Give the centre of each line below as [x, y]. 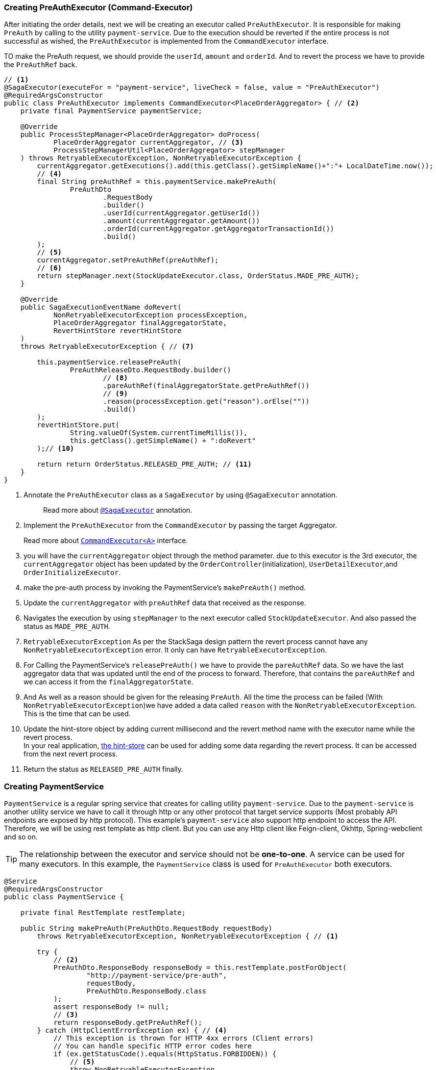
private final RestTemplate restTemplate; [103, 913]
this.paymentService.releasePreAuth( [109, 362]
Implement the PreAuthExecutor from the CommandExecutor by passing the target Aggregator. [181, 525]
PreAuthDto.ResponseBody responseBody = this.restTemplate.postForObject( [200, 968]
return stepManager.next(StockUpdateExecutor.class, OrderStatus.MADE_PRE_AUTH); [198, 276]
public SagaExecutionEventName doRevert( [101, 307]
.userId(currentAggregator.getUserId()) [182, 213]
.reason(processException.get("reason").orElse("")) [206, 402]
